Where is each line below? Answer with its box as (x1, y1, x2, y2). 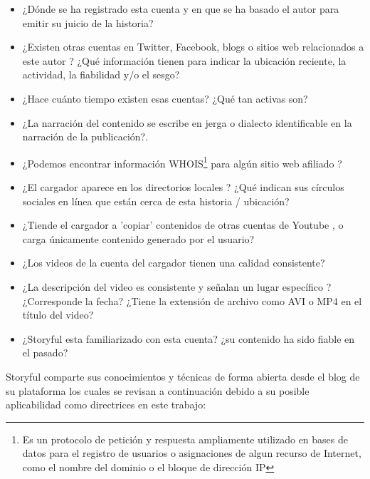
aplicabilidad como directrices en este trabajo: (6, 397, 206, 412)
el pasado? (22, 345, 68, 360)
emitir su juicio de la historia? (22, 15, 154, 30)
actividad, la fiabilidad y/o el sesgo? (22, 67, 180, 82)
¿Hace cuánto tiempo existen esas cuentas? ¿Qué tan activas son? (22, 91, 308, 105)
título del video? (22, 307, 94, 322)
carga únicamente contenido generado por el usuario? (22, 231, 255, 246)
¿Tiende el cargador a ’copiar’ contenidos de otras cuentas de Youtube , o (22, 217, 344, 232)
